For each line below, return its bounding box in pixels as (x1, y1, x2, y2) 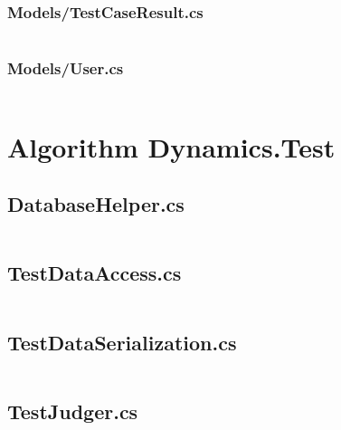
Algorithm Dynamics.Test (7, 128, 336, 165)
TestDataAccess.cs (7, 259, 182, 287)
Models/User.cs (7, 57, 124, 80)
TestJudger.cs (7, 397, 138, 425)
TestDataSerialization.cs (7, 328, 237, 356)
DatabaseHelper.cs (7, 190, 185, 218)
